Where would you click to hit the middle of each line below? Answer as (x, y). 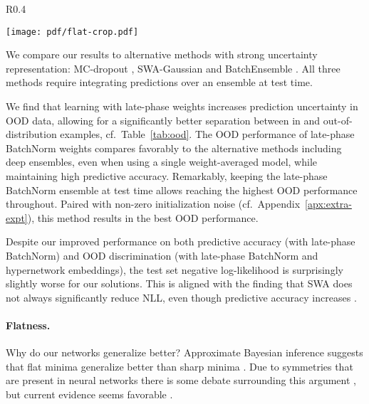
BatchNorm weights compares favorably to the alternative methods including (174, 148)
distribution (31, 134)
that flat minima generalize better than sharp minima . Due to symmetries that (180, 366)
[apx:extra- (328, 204)
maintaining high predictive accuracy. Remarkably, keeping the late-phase (167, 176)
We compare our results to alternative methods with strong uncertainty (162, 54)
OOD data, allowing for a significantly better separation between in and (163, 120)
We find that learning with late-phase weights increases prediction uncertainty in (182, 106)
